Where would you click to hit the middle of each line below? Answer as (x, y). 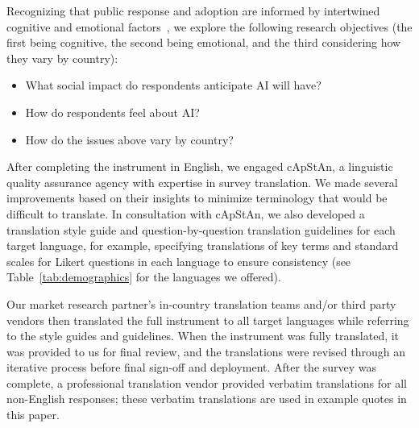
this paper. (33, 415)
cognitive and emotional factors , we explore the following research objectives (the (209, 26)
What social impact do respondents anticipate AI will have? (173, 85)
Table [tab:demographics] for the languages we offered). (144, 277)
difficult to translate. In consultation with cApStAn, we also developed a (186, 213)
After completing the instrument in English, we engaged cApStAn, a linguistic (200, 166)
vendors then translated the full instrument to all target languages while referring (208, 320)
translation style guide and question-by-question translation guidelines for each (201, 229)
